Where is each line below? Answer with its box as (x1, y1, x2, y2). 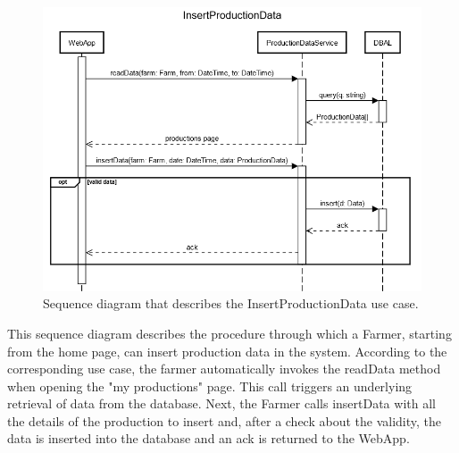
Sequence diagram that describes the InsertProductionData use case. (43, 294, 419, 313)
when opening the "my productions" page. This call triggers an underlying (7, 376, 413, 395)
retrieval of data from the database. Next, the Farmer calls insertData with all (7, 394, 436, 413)
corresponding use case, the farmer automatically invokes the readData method (7, 359, 441, 378)
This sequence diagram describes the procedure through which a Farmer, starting (7, 323, 452, 342)
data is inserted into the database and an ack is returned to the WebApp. (7, 429, 410, 448)
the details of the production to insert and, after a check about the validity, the (7, 411, 442, 430)
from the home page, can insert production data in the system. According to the (7, 341, 447, 360)
